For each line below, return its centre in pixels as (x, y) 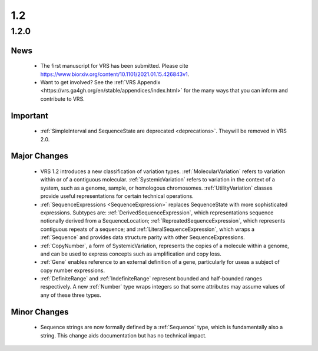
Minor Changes (40, 312)
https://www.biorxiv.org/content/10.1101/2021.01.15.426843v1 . (115, 74)
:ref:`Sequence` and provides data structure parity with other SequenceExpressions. (143, 237)
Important (29, 116)
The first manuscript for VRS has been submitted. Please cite (114, 66)
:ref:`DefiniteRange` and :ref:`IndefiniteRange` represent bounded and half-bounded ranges (151, 279)
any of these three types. (71, 295)
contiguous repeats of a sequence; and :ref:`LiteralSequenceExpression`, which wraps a (148, 229)
